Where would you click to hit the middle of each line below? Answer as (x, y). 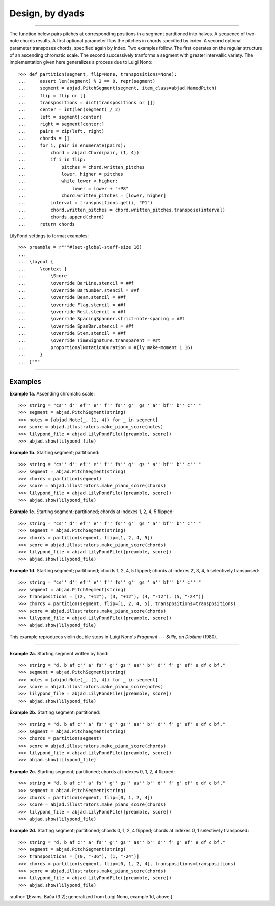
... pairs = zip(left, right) (61, 131)
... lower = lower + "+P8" (74, 188)
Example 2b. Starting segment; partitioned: (55, 712)
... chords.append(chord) (61, 217)
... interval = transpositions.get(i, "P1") (86, 203)
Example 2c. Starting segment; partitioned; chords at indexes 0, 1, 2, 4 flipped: (92, 771)
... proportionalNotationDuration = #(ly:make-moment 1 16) (106, 347)
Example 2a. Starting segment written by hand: (59, 654)
